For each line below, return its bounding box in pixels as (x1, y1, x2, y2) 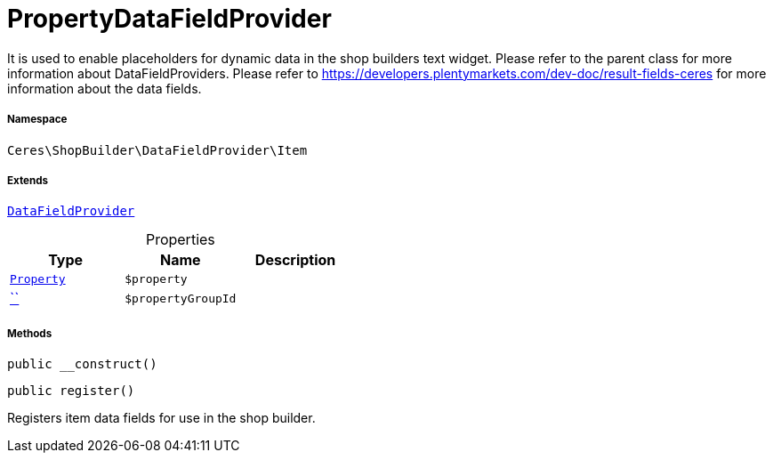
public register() (7, 383, 135, 399)
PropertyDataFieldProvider (7, 4, 332, 34)
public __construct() (7, 357, 157, 372)
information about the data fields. (7, 80, 202, 96)
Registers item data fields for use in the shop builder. (7, 410, 316, 426)
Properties (145, 230, 215, 249)
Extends (7, 174, 49, 187)
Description (254, 251, 336, 270)
